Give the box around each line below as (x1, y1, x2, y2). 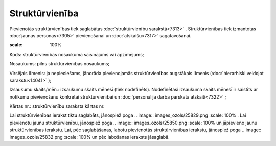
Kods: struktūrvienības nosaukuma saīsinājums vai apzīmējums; (9, 51, 144, 57)
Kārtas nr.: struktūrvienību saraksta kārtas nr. (9, 103, 105, 109)
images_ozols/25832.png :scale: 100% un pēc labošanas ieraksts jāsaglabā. (9, 134, 170, 140)
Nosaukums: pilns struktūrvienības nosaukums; (9, 61, 110, 67)
